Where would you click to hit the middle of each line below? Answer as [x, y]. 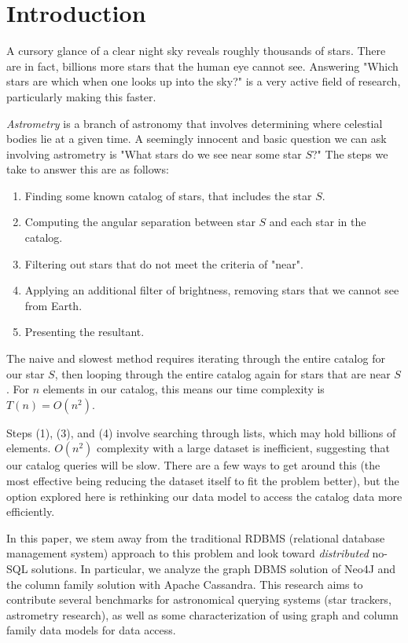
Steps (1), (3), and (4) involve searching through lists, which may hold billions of [201, 432]
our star [26, 373]
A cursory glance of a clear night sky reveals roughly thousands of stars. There [196, 51]
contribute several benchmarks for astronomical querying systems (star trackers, [199, 599]
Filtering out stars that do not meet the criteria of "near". [164, 263]
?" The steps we [350, 153]
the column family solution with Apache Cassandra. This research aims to [185, 584]
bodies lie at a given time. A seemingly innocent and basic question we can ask [197, 139]
